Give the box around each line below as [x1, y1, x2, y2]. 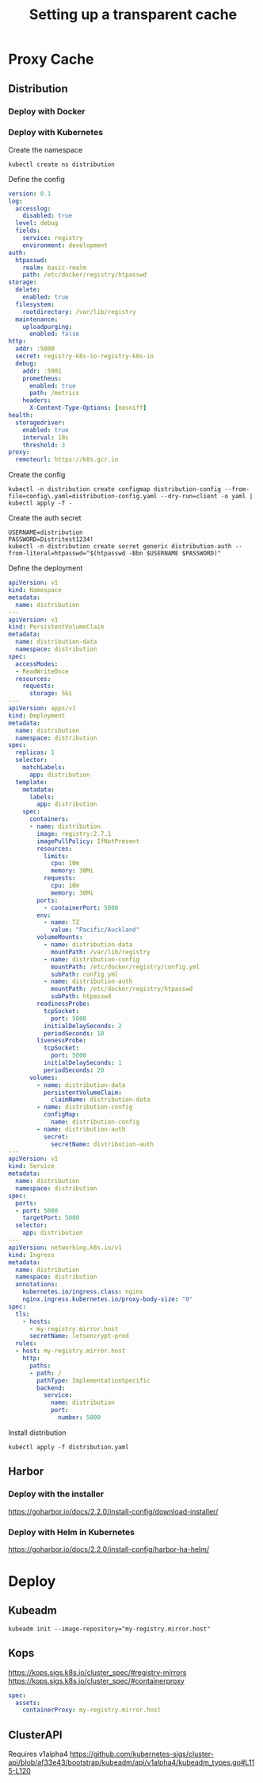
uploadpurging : [22, 323, 73, 331]
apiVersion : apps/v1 [8, 705, 77, 713]
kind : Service [8, 1162, 55, 1170]
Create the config [8, 470, 66, 480]
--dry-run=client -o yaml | [160, 493, 253, 501]
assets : [15, 1699, 41, 1707]
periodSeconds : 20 [43, 1066, 105, 1074]
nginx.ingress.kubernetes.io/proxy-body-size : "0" [22, 1295, 193, 1304]
